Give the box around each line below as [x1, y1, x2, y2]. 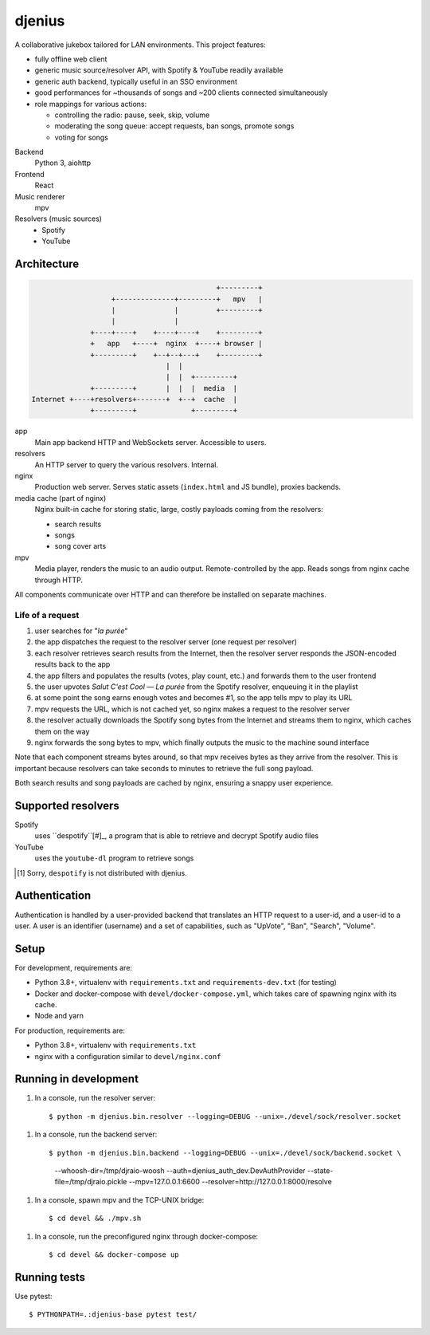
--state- [307, 1166, 334, 1176]
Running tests [14, 1270, 86, 1284]
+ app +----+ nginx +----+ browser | [90, 339, 263, 349]
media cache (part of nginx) [14, 493, 107, 502]
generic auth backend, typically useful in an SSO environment [34, 77, 238, 86]
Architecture [14, 258, 80, 270]
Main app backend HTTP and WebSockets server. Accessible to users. [34, 437, 267, 447]
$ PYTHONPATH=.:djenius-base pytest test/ [29, 1310, 197, 1319]
